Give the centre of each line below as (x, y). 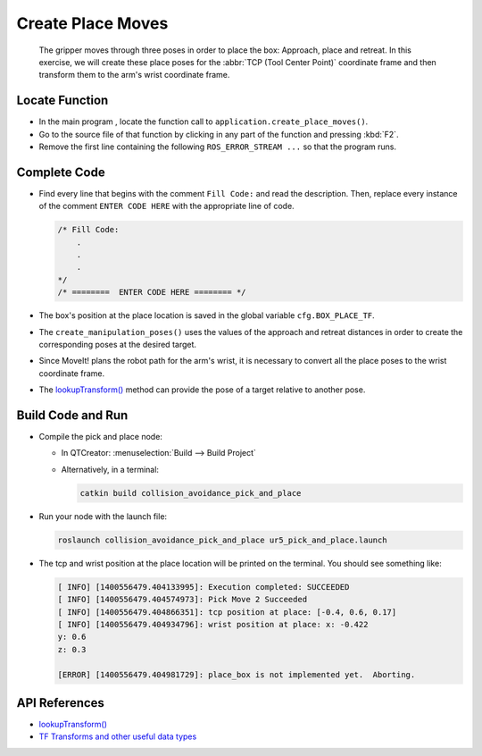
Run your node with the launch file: (103, 516)
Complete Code (61, 172)
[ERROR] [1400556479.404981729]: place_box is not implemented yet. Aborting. (237, 674)
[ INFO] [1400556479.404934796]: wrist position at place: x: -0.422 (213, 624)
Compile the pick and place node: (100, 437)
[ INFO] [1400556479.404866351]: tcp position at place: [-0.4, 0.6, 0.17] (227, 612)
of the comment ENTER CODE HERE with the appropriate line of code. (166, 206)
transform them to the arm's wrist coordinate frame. (134, 75)
